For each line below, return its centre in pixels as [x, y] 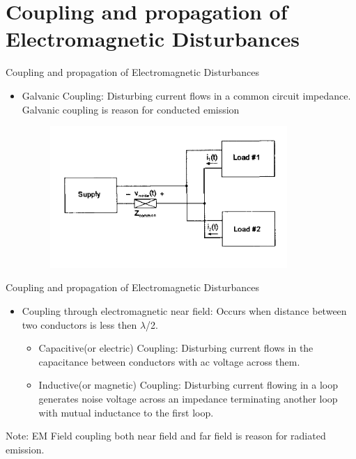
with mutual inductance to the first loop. [126, 412]
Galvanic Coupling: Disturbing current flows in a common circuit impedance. [186, 95]
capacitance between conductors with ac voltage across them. [169, 361]
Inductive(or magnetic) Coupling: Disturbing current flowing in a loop [188, 385]
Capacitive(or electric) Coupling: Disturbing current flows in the [176, 348]
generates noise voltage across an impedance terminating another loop [188, 399]
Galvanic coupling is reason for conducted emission [131, 109]
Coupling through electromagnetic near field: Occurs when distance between [184, 311]
